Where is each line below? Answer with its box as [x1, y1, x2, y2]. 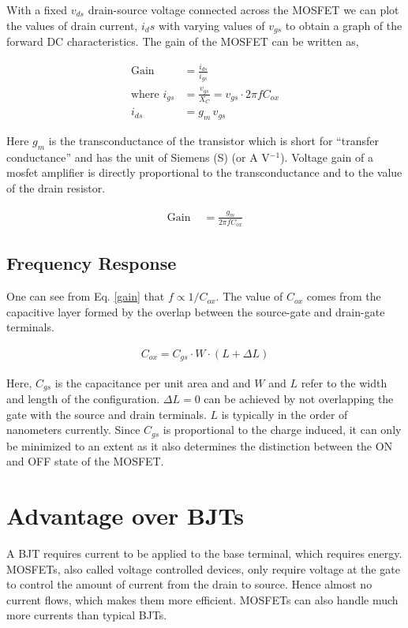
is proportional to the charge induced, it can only [163, 421, 402, 438]
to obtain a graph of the [285, 17, 402, 33]
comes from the [306, 288, 381, 305]
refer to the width [301, 374, 387, 391]
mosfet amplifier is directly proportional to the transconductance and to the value [6, 164, 402, 181]
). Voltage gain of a [280, 148, 374, 165]
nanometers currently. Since [6, 421, 140, 438]
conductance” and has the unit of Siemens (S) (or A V [6, 148, 270, 165]
